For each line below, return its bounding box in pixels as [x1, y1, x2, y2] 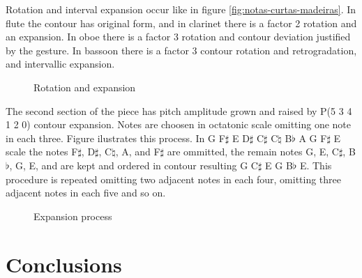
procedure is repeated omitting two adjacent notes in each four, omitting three [6, 171, 342, 186]
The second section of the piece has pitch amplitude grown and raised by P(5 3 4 [6, 103, 352, 118]
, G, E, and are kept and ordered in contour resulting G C [9, 157, 258, 172]
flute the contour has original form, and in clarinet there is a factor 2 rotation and [6, 15, 357, 30]
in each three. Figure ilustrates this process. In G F [6, 130, 225, 145]
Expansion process [33, 208, 112, 223]
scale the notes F [6, 144, 78, 159]
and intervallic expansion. [6, 56, 115, 71]
